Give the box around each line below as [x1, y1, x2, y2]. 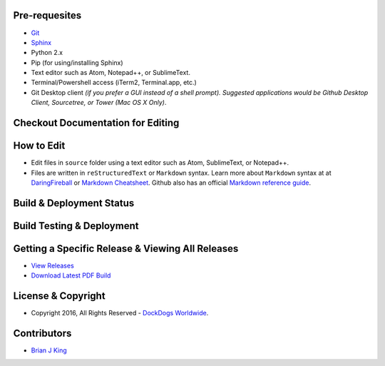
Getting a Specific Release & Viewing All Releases [13, 243, 239, 255]
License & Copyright [13, 290, 106, 303]
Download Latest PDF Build [31, 271, 111, 280]
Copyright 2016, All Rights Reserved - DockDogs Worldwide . [31, 309, 209, 317]
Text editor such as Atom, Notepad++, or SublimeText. [31, 68, 190, 77]
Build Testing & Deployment [13, 220, 139, 232]
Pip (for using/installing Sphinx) [31, 58, 124, 67]
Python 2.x [31, 49, 63, 57]
